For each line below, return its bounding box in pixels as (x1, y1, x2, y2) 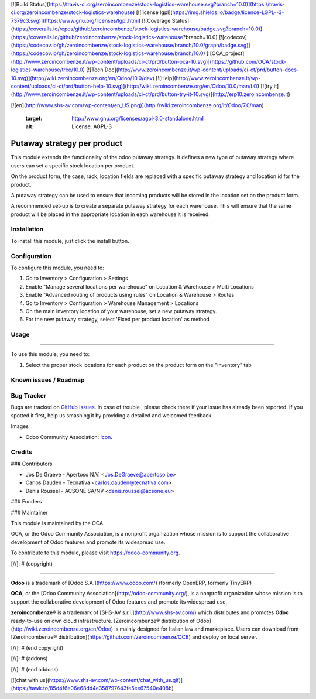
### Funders (11, 498, 42, 505)
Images (11, 423, 29, 430)
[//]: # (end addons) (11, 666, 59, 673)
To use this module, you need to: (11, 351, 90, 358)
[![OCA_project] (206, 50, 245, 57)
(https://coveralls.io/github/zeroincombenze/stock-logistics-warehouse (11, 33, 184, 40)
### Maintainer (11, 509, 48, 516)
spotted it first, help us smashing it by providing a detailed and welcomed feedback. (11, 412, 213, 419)
